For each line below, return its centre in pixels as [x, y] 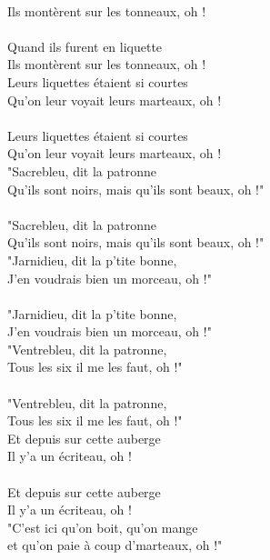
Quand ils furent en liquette [85, 46]
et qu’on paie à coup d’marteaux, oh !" [115, 545]
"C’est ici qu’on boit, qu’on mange [103, 527]
